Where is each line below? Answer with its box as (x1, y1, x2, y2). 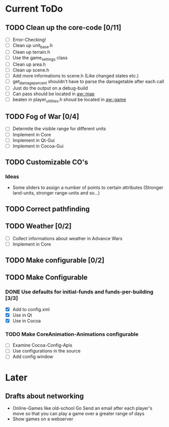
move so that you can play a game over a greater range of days (12, 411, 145, 417)
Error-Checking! (12, 36, 46, 43)
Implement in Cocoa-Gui (12, 143, 64, 149)
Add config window (12, 354, 53, 360)
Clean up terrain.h (12, 49, 50, 55)
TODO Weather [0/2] (5, 222, 72, 230)
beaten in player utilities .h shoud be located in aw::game (12, 96, 126, 104)
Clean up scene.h (12, 67, 49, 73)
